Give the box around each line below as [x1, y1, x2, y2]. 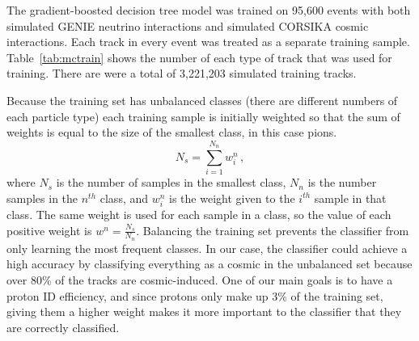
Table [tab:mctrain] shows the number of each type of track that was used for [6, 48, 392, 65]
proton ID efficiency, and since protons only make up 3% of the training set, [6, 287, 383, 304]
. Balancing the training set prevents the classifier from [136, 221, 409, 238]
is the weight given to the [169, 189, 295, 206]
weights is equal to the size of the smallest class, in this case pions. [6, 124, 337, 141]
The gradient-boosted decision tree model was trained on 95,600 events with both [6, 2, 411, 18]
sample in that [314, 189, 387, 206]
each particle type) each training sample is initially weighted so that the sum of [6, 107, 400, 124]
